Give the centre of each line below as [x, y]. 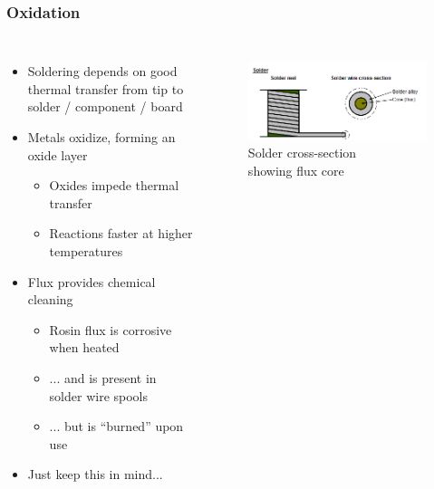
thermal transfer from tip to [106, 88]
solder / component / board [105, 106]
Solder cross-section [302, 153]
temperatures [86, 250]
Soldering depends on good [102, 71]
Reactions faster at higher [121, 233]
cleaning [50, 299]
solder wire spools [99, 395]
